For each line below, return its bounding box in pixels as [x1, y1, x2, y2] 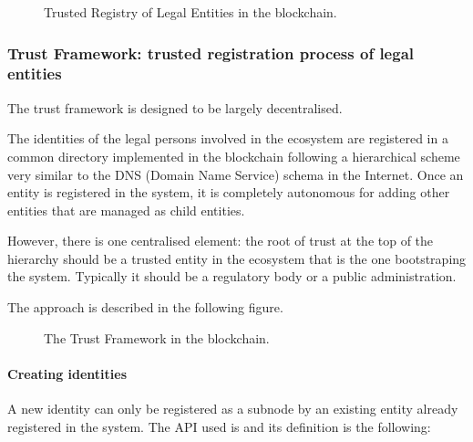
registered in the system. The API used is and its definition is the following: [7, 416, 431, 436]
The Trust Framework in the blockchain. [44, 328, 270, 347]
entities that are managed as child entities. [7, 200, 245, 219]
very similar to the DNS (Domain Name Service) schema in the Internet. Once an [7, 164, 464, 184]
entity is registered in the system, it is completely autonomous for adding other [7, 183, 450, 202]
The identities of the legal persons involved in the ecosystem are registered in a [7, 129, 448, 148]
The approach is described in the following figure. [7, 298, 283, 317]
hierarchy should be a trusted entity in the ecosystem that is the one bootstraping [7, 248, 467, 268]
